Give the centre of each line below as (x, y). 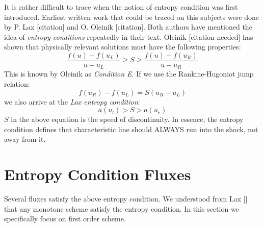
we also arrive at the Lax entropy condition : (72, 101)
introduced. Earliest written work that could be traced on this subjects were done (132, 17)
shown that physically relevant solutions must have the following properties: (123, 47)
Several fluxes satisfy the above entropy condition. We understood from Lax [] (126, 199)
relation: (17, 84)
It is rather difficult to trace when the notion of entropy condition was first (121, 7)
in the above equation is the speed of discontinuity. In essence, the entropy (127, 119)
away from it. (25, 139)
